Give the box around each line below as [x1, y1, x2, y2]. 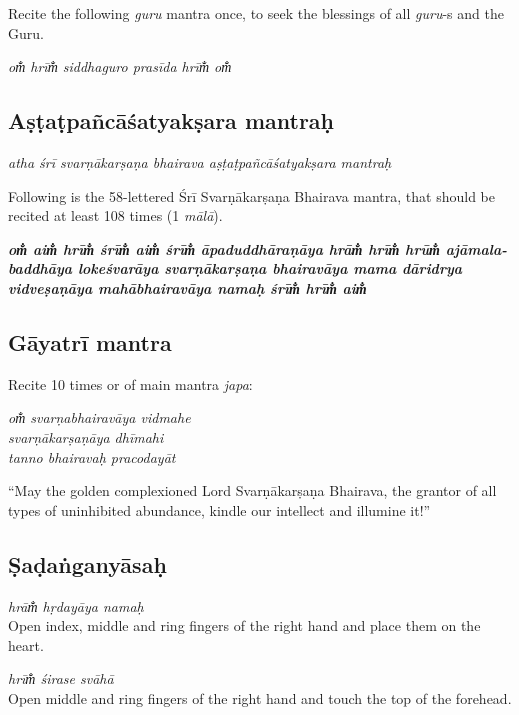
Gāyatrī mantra [8, 326, 172, 357]
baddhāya [8, 258, 73, 279]
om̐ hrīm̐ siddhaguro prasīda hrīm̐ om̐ [8, 56, 232, 77]
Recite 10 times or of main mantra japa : [8, 373, 253, 394]
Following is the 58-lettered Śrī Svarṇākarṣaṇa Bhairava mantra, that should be [8, 185, 496, 206]
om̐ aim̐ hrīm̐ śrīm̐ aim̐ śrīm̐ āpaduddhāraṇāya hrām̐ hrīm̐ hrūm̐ [8, 238, 440, 259]
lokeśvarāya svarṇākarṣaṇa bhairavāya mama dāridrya [77, 258, 463, 279]
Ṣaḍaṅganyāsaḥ [8, 548, 167, 579]
